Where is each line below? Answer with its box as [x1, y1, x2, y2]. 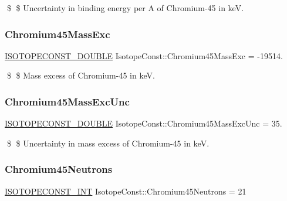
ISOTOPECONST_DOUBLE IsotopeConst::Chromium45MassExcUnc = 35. [5, 117, 282, 130]
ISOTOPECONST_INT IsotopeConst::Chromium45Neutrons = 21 [5, 185, 247, 197]
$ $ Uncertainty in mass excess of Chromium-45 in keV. [6, 137, 210, 149]
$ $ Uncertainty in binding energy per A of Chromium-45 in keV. [6, 2, 244, 13]
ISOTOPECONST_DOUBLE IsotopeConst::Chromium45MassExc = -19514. [5, 49, 283, 62]
